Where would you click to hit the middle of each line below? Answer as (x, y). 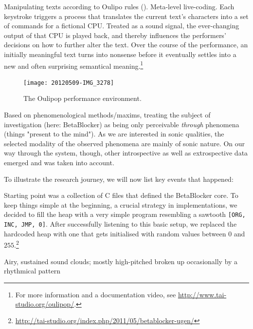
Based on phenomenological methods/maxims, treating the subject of (107, 115)
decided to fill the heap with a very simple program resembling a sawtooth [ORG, (125, 214)
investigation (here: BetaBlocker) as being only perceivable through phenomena (122, 124)
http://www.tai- (202, 294)
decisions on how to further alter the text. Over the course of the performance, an (126, 45)
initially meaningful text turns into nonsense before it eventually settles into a (120, 54)
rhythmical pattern (32, 271)
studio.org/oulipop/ (45, 304)
